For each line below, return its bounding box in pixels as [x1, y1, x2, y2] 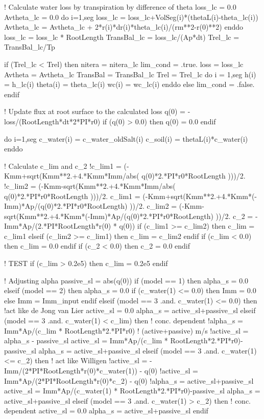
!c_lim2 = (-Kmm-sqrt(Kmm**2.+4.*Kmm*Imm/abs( [4, 180, 176, 191]
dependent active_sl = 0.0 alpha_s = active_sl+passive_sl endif [4, 405, 208, 416]
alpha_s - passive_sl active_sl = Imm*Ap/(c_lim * [4, 335, 168, 346]
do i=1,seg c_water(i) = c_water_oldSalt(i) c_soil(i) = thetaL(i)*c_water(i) [4, 133, 248, 144]
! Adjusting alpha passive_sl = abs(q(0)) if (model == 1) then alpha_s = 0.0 [4, 275, 249, 285]
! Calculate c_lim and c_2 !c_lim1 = [4, 160, 122, 171]
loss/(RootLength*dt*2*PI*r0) [4, 116, 101, 126]
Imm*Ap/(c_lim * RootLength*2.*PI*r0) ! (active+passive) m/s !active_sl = [4, 325, 249, 336]
